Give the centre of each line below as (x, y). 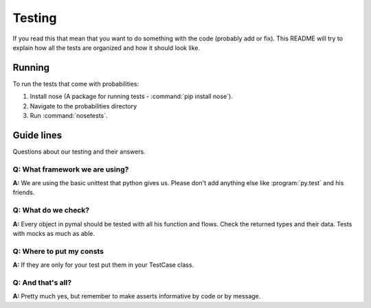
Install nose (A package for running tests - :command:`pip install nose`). (131, 97)
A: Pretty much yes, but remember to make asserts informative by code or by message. (137, 296)
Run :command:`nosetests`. (69, 116)
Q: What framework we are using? (71, 169)
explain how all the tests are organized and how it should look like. (106, 47)
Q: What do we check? (51, 211)
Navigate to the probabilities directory (83, 106)
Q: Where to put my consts (58, 251)
